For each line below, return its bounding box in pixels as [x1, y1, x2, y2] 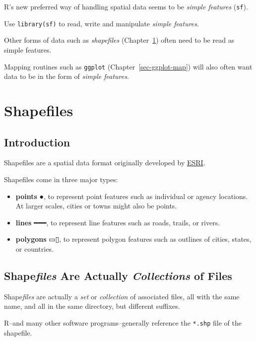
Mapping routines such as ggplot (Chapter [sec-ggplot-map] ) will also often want [4, 61, 253, 71]
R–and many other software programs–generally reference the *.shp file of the [4, 317, 242, 328]
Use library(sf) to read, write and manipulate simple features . [4, 18, 199, 28]
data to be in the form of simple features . [4, 71, 129, 81]
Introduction [4, 134, 70, 149]
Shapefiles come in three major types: [4, 174, 118, 184]
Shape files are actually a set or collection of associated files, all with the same [4, 291, 240, 301]
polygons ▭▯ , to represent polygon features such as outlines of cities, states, [15, 234, 252, 244]
